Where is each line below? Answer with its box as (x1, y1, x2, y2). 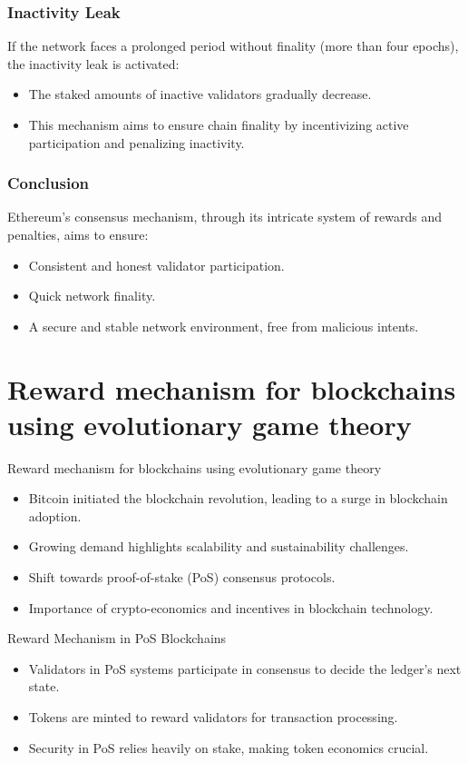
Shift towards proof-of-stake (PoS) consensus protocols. (28, 568, 336, 587)
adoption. (28, 506, 82, 525)
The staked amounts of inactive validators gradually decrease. (28, 84, 372, 104)
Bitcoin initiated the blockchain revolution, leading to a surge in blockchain (28, 489, 448, 508)
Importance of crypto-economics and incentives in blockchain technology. (28, 598, 434, 617)
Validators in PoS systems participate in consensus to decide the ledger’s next (28, 659, 462, 678)
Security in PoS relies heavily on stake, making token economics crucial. (28, 738, 429, 757)
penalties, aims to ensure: (7, 225, 149, 243)
